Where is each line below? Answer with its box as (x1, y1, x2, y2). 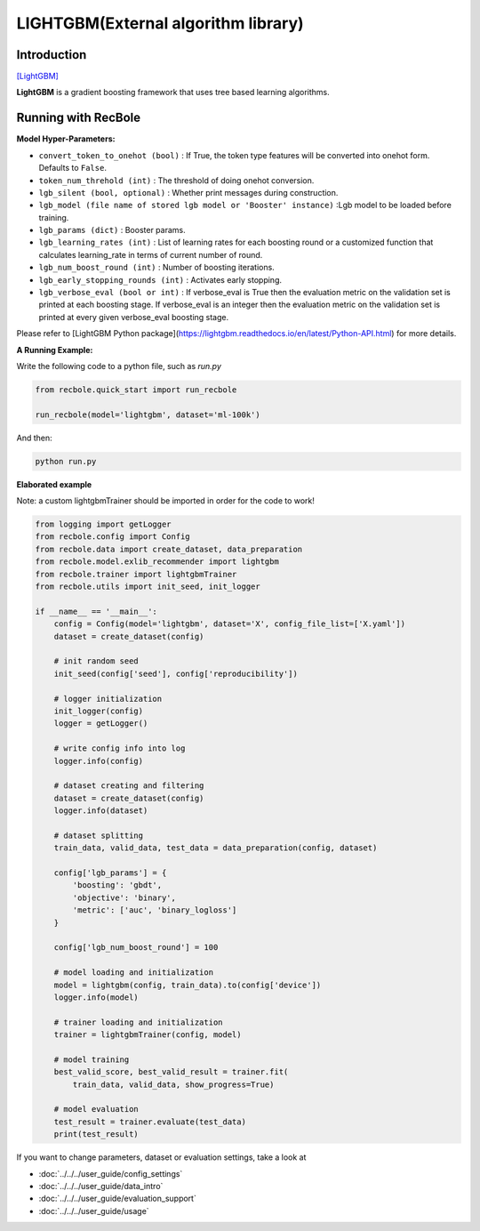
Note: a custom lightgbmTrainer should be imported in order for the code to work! (16, 495, 316, 506)
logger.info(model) (53, 992, 140, 1002)
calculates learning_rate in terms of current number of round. (38, 249, 263, 260)
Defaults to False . (38, 163, 107, 173)
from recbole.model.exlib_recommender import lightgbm (35, 557, 279, 567)
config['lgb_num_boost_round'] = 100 (53, 943, 219, 953)
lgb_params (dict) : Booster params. (38, 225, 186, 236)
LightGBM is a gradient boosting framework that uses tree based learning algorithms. (16, 87, 330, 98)
